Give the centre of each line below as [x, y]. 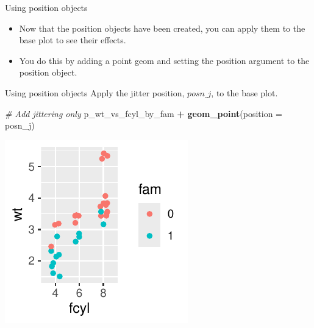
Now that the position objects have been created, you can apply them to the [162, 28]
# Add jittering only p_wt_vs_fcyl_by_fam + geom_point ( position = [144, 113]
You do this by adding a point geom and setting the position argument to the [164, 60]
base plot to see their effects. [73, 40]
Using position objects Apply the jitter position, [95, 92]
